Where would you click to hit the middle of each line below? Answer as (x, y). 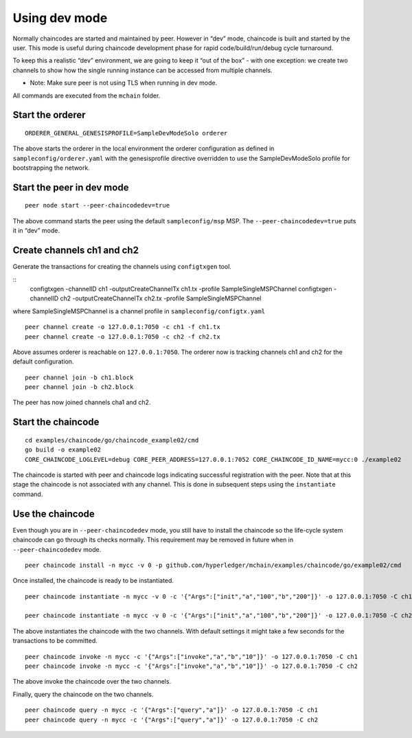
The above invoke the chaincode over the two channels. (92, 682)
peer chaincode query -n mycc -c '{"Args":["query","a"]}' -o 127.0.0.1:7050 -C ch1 (172, 710)
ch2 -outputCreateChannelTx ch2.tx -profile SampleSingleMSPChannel (161, 298)
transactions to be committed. (55, 641)
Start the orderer (49, 115)
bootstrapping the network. (51, 168)
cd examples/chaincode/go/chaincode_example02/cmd (112, 440)
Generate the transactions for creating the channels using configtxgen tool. (122, 267)
